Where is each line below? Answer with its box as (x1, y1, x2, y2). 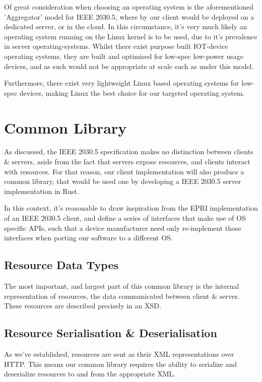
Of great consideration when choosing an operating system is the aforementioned (4, 2, 253, 12)
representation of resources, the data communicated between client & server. (4, 290, 240, 301)
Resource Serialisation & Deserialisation (4, 325, 217, 341)
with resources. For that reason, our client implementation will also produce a (4, 166, 244, 176)
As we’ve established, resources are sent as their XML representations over (4, 349, 234, 359)
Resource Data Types (4, 257, 119, 273)
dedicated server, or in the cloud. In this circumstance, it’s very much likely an (4, 21, 247, 32)
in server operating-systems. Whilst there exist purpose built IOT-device (4, 41, 228, 51)
